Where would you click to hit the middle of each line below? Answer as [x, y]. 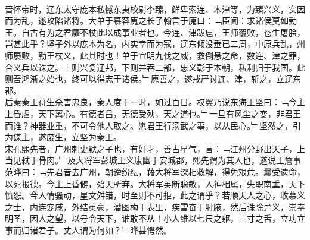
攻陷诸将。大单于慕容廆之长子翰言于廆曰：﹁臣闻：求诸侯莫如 [167, 20]
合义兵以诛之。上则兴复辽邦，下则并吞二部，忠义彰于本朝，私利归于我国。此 [155, 67]
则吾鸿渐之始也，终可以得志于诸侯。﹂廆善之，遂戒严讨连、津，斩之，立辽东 [153, 79]
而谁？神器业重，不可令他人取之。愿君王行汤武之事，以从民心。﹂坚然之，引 [153, 125]
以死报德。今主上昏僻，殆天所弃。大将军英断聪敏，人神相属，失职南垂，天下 [155, 183]
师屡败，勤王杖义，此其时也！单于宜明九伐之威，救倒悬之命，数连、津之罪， [155, 55]
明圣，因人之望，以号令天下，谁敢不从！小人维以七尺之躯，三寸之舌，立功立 [155, 218]
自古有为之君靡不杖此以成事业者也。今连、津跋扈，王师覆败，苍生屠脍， [163, 32]
